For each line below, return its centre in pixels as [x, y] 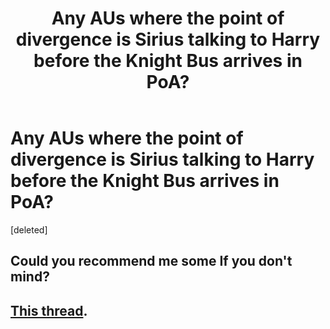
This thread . [49, 310]
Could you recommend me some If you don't [151, 261]
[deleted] [29, 229]
